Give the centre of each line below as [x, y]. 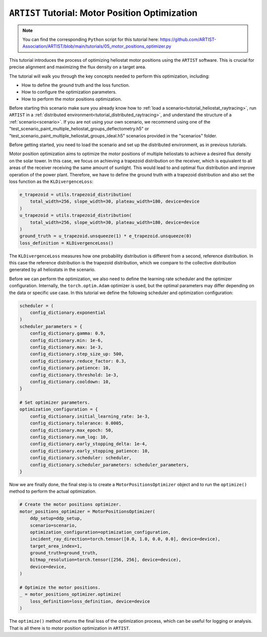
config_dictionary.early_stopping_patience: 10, [90, 451]
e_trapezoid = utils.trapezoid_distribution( [76, 194]
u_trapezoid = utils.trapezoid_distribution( [76, 215]
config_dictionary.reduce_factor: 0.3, [78, 361]
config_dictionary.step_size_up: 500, [77, 354]
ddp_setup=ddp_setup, [56, 518]
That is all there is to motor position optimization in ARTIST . [70, 628]
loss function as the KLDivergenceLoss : [51, 181]
